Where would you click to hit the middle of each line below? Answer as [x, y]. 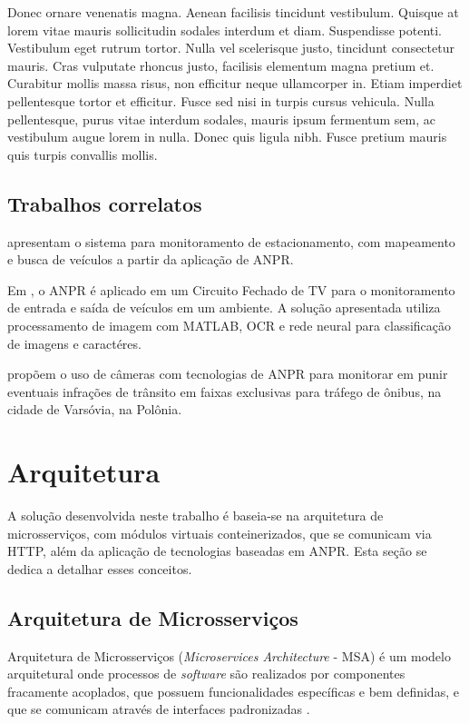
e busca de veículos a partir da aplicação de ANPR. [151, 259]
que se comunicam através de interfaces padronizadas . [159, 709]
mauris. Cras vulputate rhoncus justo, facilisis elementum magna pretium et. [221, 65]
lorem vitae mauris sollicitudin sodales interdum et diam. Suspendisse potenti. [225, 30]
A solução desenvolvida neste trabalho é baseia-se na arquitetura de [195, 516]
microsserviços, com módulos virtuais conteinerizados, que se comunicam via [220, 533]
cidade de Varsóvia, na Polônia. [95, 409]
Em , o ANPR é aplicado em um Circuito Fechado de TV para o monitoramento [231, 289]
